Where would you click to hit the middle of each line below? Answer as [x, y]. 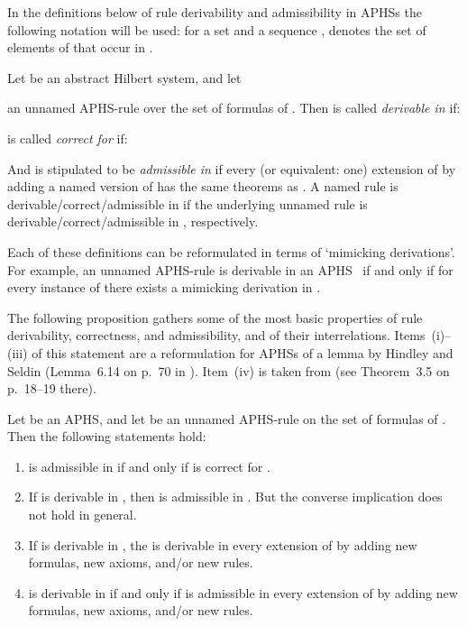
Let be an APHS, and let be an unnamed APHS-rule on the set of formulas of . [227, 418]
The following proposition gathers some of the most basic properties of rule [215, 317]
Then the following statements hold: [107, 436]
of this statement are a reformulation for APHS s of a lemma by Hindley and [243, 352]
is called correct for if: [68, 138]
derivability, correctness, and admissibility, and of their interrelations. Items [216, 335]
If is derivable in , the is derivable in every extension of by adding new [223, 544]
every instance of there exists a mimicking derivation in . [164, 287]
